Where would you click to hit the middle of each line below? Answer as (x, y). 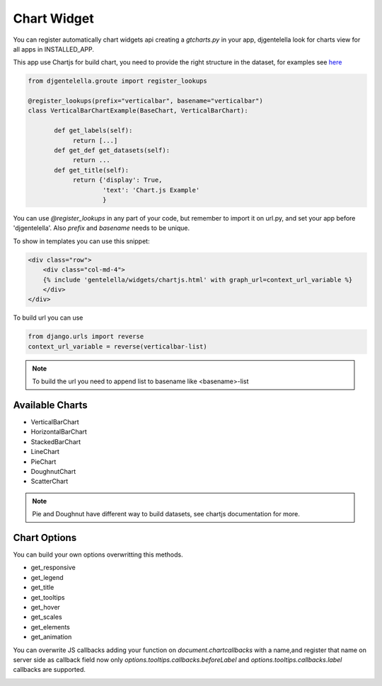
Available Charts (50, 405)
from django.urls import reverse (86, 337)
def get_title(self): (92, 170)
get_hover (45, 607)
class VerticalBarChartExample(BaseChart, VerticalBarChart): (138, 111)
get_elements (50, 627)
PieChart (44, 461)
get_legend (47, 577)
